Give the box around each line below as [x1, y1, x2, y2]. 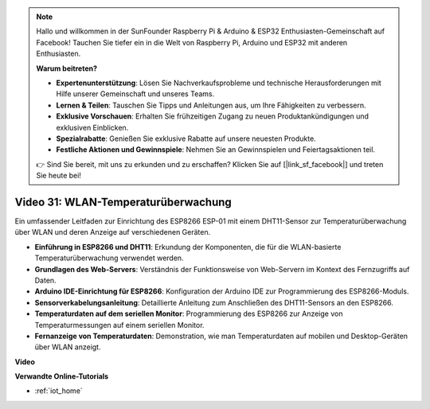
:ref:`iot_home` [34, 386, 83, 395]
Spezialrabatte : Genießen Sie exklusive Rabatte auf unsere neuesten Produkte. [56, 134, 316, 143]
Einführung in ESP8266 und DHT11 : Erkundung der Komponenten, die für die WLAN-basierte [34, 242, 342, 251]
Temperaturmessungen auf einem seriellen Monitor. [34, 320, 205, 329]
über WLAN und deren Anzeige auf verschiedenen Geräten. [14, 228, 211, 237]
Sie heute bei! [36, 171, 81, 181]
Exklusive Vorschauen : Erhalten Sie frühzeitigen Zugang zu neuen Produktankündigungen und [56, 111, 369, 121]
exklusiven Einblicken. [56, 123, 129, 132]
